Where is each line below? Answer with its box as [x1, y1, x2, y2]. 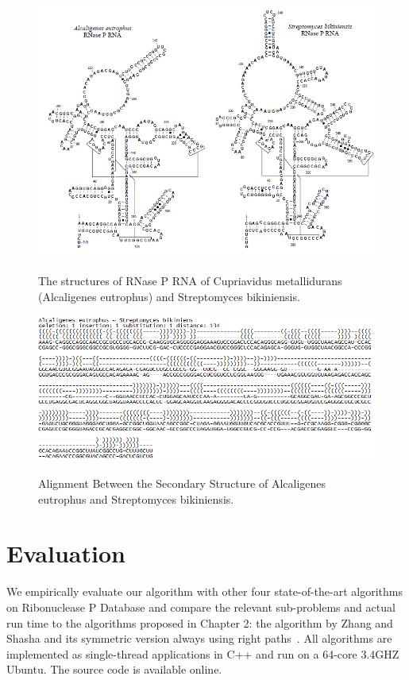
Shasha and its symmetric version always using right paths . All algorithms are [6, 630, 392, 647]
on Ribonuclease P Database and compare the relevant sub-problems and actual [6, 598, 395, 615]
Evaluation [6, 537, 125, 570]
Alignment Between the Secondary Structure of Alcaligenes [38, 475, 326, 492]
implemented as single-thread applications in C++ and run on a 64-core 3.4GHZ [6, 645, 399, 662]
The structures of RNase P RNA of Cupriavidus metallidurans [38, 272, 342, 289]
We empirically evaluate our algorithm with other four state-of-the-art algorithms [6, 583, 403, 600]
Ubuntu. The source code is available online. [6, 661, 222, 678]
